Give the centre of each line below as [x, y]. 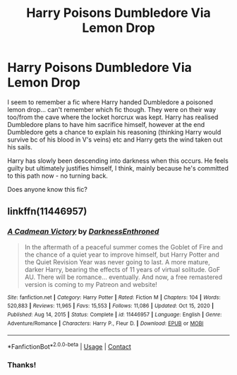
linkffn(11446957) [47, 212]
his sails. [20, 147]
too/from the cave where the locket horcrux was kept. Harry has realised [113, 117]
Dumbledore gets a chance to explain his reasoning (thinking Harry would [114, 132]
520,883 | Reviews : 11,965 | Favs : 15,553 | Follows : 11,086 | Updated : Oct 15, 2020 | [110, 306]
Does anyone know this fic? [48, 189]
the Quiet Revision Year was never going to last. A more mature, [117, 262]
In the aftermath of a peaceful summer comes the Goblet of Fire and [124, 247]
